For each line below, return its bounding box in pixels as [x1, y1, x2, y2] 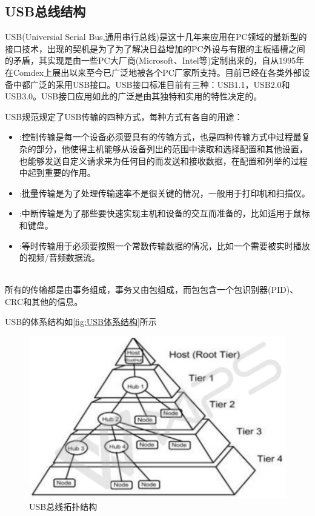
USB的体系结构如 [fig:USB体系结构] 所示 [5, 315, 157, 328]
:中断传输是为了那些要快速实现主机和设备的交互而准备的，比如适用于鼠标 [19, 207, 310, 219]
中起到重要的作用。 [19, 166, 96, 179]
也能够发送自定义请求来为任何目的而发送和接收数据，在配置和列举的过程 [19, 154, 308, 167]
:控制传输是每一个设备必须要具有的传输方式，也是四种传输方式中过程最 [19, 130, 302, 143]
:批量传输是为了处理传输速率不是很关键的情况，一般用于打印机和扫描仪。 [19, 186, 310, 199]
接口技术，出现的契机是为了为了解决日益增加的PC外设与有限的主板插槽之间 [5, 42, 305, 55]
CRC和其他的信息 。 [5, 295, 83, 307]
